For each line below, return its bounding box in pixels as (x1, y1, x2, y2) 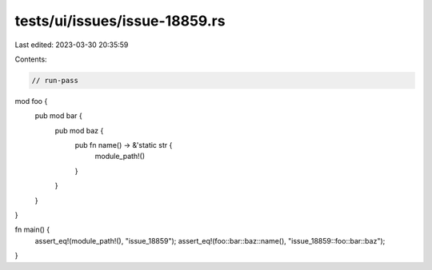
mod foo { (14, 96, 48, 105)
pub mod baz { (54, 125, 104, 135)
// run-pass (31, 76, 79, 85)
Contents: (14, 54, 47, 64)
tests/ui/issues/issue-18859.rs (14, 12, 226, 30)
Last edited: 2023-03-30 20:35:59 (14, 40, 129, 50)
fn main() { (14, 224, 50, 235)
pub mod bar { (34, 111, 83, 121)
